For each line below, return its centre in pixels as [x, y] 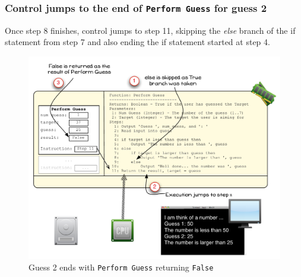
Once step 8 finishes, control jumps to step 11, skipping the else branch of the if [150, 30]
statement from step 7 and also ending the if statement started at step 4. [137, 42]
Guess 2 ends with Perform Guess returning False [121, 267]
